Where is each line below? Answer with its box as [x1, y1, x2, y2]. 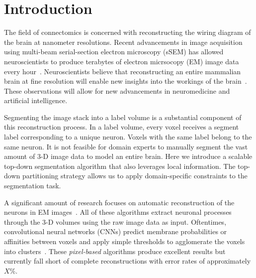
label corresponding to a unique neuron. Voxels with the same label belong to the [4, 132, 252, 142]
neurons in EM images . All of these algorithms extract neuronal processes [4, 207, 232, 217]
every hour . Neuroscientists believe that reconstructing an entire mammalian [4, 66, 241, 76]
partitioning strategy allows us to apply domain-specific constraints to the [22, 170, 248, 181]
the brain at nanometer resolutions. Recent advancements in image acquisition [4, 36, 243, 47]
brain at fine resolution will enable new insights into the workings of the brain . [4, 76, 247, 86]
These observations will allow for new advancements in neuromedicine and [4, 85, 230, 96]
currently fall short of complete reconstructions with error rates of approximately [4, 256, 251, 266]
